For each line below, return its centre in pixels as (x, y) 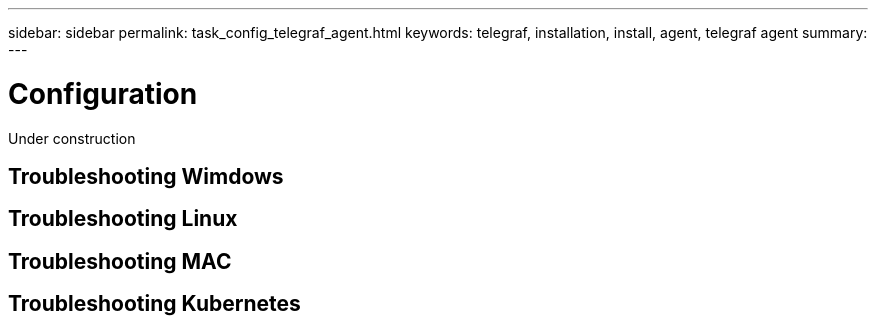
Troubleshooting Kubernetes (154, 304)
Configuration (103, 93)
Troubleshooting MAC (120, 261)
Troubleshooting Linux (123, 219)
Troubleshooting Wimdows (146, 176)
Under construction (72, 138)
